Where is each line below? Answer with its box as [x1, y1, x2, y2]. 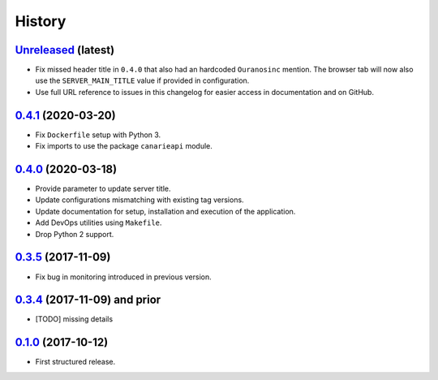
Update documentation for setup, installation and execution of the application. [35, 206, 296, 216]
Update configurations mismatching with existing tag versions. [35, 195, 244, 205]
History [15, 12, 67, 30]
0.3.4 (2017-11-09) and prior [15, 293, 161, 307]
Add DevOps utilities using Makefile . [35, 218, 162, 227]
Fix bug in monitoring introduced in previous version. [35, 272, 213, 282]
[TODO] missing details [35, 314, 114, 324]
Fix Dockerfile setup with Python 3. [35, 130, 161, 140]
